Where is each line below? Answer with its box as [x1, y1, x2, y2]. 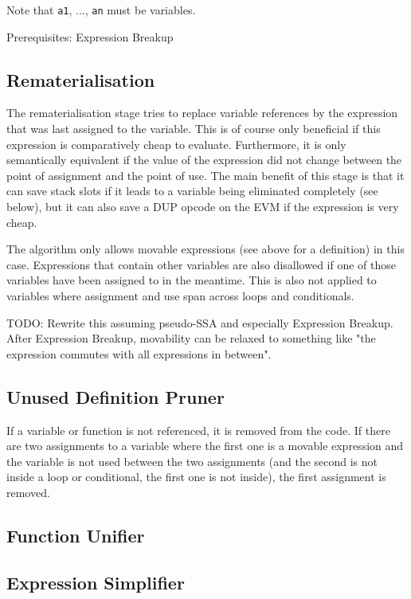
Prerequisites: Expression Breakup [6, 28, 174, 45]
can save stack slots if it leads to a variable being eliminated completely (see [6, 182, 378, 199]
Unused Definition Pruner [6, 384, 225, 409]
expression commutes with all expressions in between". [6, 345, 272, 362]
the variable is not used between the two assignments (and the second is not [6, 452, 378, 469]
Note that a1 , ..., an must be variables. [6, 2, 196, 18]
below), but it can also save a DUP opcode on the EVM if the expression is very [6, 198, 399, 215]
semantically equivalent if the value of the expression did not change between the [6, 151, 402, 168]
